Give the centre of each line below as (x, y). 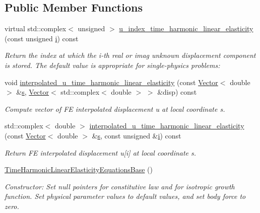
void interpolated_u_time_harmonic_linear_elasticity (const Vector (111, 82)
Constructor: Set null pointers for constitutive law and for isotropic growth (120, 186)
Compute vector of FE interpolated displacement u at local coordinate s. (115, 109)
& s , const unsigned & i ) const (137, 135)
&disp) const (177, 92)
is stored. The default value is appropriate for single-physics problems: (112, 65)
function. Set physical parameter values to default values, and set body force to (125, 196)
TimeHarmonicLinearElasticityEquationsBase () (79, 169)
